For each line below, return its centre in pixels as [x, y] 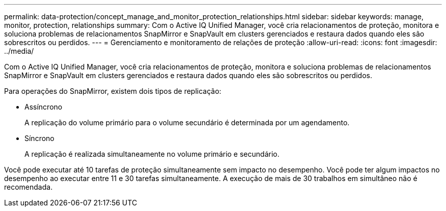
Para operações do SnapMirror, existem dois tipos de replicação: [113, 91]
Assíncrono [44, 107]
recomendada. [29, 187]
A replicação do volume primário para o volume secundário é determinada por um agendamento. [187, 122]
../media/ [19, 51]
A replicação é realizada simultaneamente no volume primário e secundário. [152, 154]
